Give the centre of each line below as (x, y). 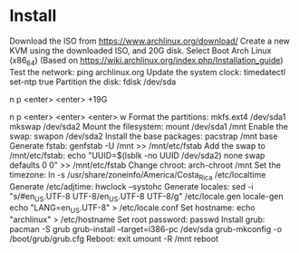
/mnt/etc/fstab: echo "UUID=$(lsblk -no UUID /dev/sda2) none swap (137, 155)
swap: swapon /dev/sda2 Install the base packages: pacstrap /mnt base (144, 136)
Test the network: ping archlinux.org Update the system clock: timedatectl (148, 72)
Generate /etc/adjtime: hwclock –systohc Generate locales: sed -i (131, 186)
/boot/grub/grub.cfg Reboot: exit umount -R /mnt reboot (114, 239)
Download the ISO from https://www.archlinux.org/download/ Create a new (149, 41)
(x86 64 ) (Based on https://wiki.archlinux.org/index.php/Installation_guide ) (146, 61)
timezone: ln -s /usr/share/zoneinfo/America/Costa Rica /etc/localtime (138, 175)
